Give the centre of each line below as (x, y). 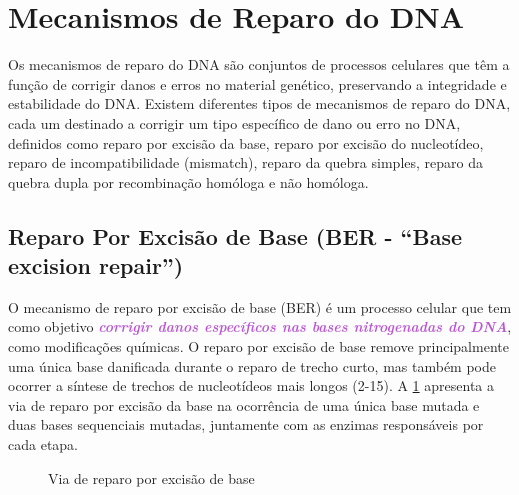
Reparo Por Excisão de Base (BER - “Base (235, 235)
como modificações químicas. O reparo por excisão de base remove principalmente (258, 346)
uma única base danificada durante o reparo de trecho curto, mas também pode (252, 365)
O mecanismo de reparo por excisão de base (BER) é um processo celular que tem (260, 306)
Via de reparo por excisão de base (151, 477)
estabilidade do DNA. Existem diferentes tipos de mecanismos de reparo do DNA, (259, 103)
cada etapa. (43, 444)
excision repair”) (96, 265)
